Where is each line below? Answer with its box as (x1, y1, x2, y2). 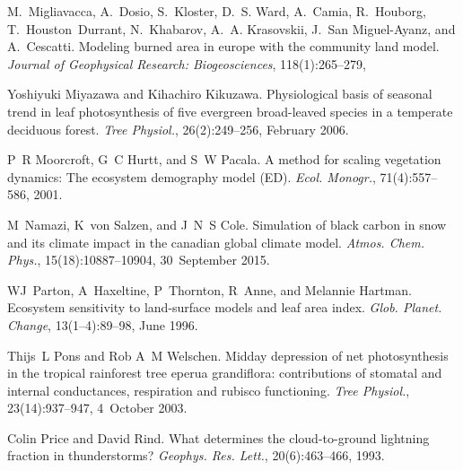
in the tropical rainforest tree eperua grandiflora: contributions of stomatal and (7, 363, 442, 382)
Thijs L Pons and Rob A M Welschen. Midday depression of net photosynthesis (7, 345, 449, 364)
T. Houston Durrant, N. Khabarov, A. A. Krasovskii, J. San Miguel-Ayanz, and (7, 19, 456, 38)
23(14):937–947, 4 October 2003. (7, 398, 188, 417)
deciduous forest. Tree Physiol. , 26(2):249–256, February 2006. (7, 119, 349, 138)
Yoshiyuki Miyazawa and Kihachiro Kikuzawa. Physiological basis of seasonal (7, 84, 432, 103)
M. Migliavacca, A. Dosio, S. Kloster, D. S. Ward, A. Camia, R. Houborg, (7, 2, 426, 20)
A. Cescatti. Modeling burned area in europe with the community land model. (7, 37, 440, 56)
